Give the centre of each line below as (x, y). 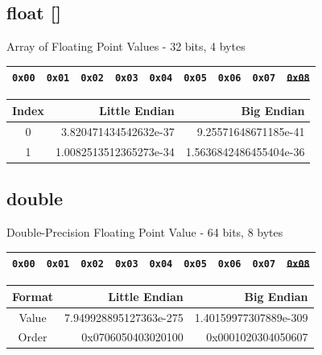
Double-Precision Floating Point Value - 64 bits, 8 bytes (145, 231)
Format (33, 296)
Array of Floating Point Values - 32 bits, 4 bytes (126, 46)
